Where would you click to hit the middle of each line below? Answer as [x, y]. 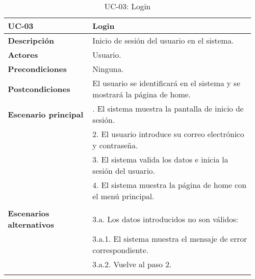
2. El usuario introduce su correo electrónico [168, 134]
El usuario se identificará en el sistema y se [166, 83]
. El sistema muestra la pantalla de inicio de [168, 108]
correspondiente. [120, 250]
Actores [23, 55]
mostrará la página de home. [141, 94]
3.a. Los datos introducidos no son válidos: [165, 219]
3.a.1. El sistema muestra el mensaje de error [170, 239]
